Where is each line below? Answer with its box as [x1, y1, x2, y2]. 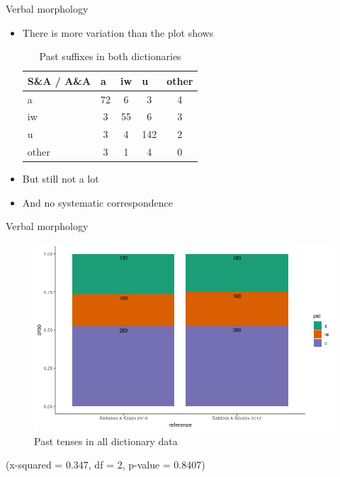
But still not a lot [22, 171, 99, 186]
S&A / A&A [27, 73, 91, 88]
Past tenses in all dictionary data [34, 433, 178, 448]
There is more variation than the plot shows [22, 25, 214, 40]
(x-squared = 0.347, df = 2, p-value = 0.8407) [6, 457, 205, 472]
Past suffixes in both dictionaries [39, 49, 181, 64]
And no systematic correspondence [22, 195, 174, 209]
